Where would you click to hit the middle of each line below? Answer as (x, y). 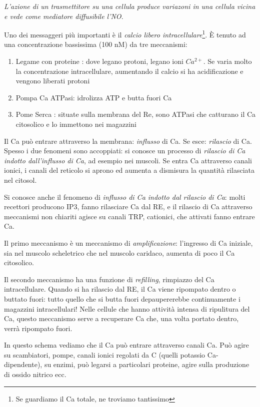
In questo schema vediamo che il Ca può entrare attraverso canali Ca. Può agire (126, 345)
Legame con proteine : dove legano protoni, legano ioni (99, 61)
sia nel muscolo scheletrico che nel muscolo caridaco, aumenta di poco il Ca (119, 252)
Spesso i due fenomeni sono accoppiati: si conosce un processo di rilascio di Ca (125, 151)
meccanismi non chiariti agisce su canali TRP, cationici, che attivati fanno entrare (129, 216)
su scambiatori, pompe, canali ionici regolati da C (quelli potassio (105, 354)
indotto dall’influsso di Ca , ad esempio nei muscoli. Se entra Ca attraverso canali (128, 160)
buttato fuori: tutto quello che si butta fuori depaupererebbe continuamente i (122, 298)
